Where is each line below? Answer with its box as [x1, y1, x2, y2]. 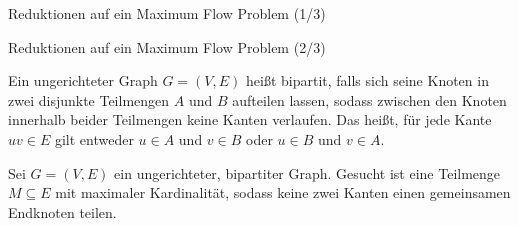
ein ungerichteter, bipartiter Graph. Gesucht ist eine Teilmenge [114, 162, 501, 183]
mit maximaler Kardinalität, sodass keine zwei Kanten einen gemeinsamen [55, 182, 511, 203]
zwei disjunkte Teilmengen [8, 89, 170, 110]
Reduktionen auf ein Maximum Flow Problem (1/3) [8, 3, 326, 23]
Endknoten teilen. [8, 201, 117, 222]
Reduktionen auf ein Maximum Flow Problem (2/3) [8, 36, 326, 57]
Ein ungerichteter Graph [8, 70, 158, 91]
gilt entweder [54, 128, 134, 149]
